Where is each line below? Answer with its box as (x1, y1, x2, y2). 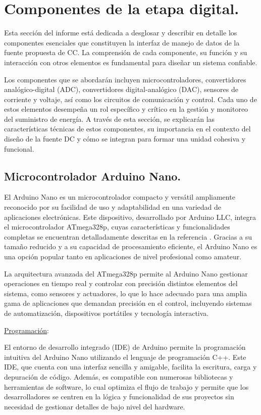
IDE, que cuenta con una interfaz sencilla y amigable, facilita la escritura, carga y (4, 361, 257, 372)
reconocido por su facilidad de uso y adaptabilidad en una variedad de (4, 202, 222, 212)
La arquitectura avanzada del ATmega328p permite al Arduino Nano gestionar (4, 268, 248, 279)
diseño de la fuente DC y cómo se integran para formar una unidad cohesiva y (4, 133, 246, 144)
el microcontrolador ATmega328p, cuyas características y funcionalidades (4, 221, 230, 232)
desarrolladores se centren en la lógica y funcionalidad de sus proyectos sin (4, 391, 234, 402)
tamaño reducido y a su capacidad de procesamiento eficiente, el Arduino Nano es (4, 241, 257, 252)
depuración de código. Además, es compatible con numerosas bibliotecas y (4, 371, 233, 382)
